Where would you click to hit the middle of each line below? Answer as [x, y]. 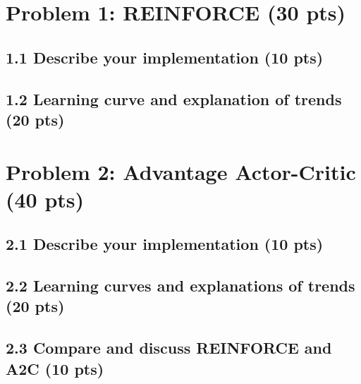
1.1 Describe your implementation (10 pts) [165, 57]
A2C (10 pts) [55, 368]
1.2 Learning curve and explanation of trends [174, 98]
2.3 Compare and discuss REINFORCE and [169, 348]
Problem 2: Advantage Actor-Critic [181, 171]
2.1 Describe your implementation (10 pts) [165, 244]
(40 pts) [45, 199]
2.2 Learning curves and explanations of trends [180, 286]
